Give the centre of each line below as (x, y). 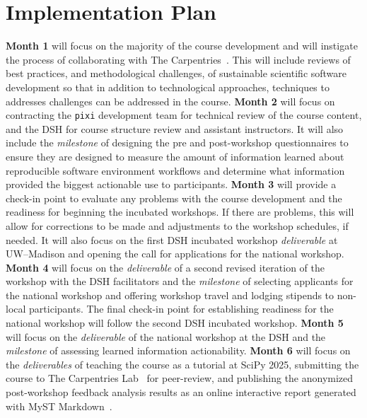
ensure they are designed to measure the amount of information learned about (175, 156)
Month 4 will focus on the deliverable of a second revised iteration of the (165, 267)
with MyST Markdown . (59, 406)
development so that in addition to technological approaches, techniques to (168, 87)
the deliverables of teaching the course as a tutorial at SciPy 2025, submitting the (182, 364)
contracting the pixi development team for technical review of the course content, (184, 115)
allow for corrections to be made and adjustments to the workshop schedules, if (177, 225)
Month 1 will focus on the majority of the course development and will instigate (182, 46)
